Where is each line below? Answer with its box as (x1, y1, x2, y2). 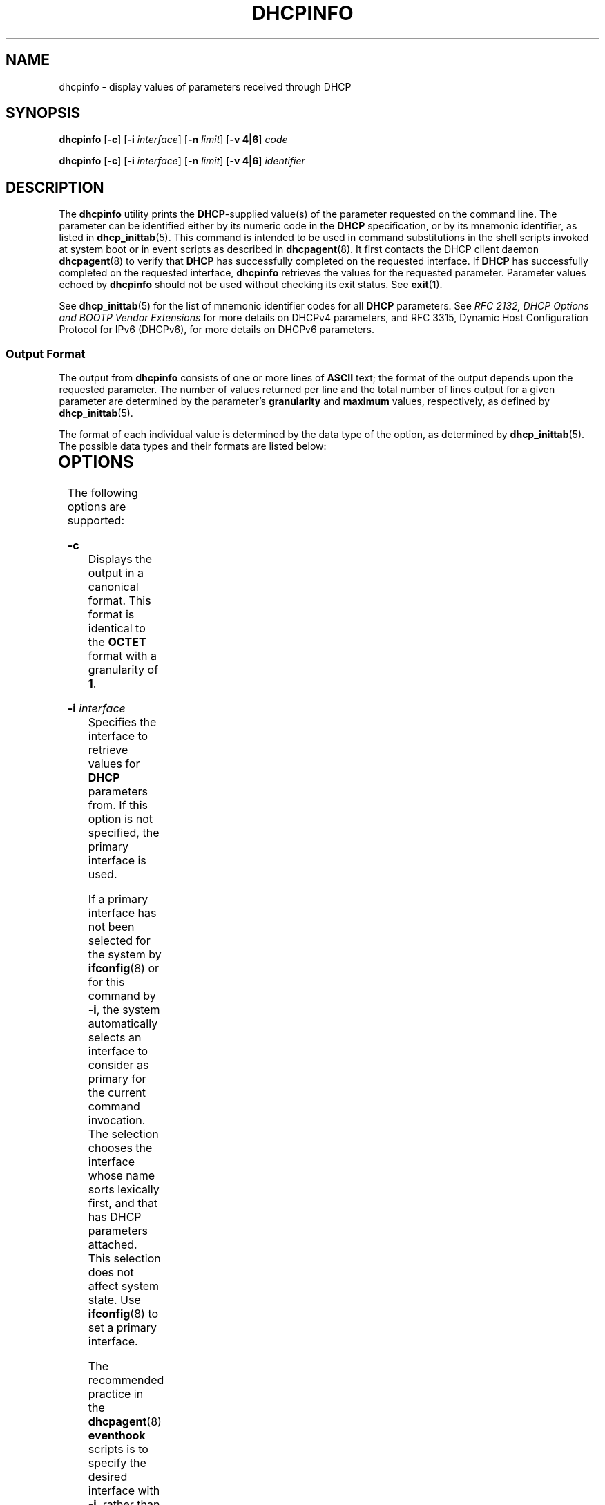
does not (88, 1265, 134, 1279)
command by (88, 988, 156, 1003)
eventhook (88, 1428, 146, 1442)
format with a (88, 648, 157, 663)
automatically (88, 1016, 158, 1030)
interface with (88, 1483, 160, 1497)
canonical (88, 579, 139, 594)
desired (88, 1469, 128, 1484)
